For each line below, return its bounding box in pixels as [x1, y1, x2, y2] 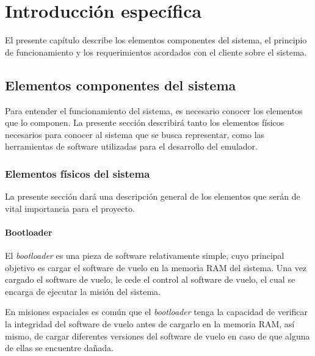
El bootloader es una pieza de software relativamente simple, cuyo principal [5, 249, 284, 262]
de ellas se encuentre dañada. [5, 341, 114, 354]
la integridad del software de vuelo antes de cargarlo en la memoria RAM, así [5, 318, 295, 330]
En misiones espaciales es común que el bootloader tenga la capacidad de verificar [5, 305, 308, 318]
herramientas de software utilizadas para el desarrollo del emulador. [5, 140, 258, 153]
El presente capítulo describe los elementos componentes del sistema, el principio [5, 34, 307, 46]
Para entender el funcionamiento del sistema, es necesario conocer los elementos [5, 104, 303, 117]
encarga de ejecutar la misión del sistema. [5, 285, 161, 297]
